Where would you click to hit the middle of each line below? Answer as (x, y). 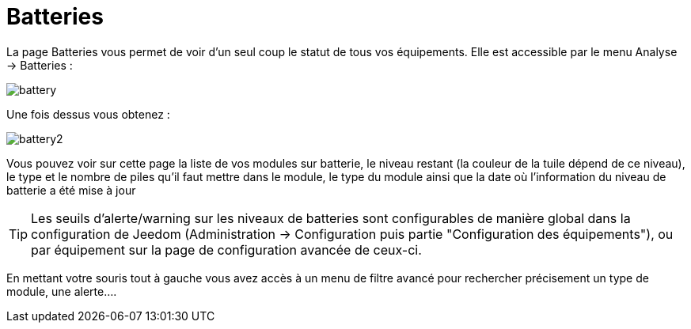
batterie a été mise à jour (71, 190)
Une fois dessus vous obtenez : (88, 114)
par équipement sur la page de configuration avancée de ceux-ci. (226, 250)
